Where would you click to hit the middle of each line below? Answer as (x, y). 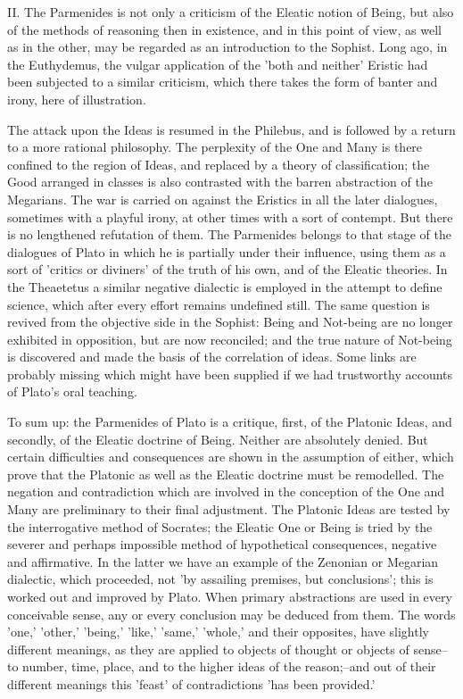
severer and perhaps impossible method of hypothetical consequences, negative (222, 544)
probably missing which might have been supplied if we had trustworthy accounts (230, 374)
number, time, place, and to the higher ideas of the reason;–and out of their (229, 666)
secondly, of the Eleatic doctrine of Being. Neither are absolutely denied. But (218, 439)
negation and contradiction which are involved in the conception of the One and (226, 491)
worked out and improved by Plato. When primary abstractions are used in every (230, 596)
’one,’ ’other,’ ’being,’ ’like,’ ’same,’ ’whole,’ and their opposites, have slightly (218, 632)
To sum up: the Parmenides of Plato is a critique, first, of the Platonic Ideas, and (230, 422)
